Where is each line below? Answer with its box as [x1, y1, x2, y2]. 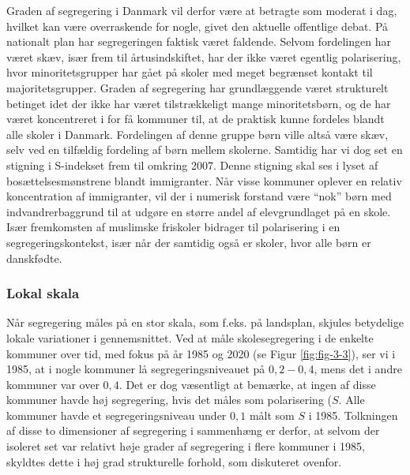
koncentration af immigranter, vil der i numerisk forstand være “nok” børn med [6, 188, 392, 204]
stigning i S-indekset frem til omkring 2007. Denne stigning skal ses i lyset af [6, 156, 378, 173]
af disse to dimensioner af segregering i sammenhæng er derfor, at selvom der [6, 422, 380, 439]
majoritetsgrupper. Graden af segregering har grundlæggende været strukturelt [6, 79, 389, 95]
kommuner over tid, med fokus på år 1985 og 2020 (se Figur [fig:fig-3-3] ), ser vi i [6, 345, 396, 361]
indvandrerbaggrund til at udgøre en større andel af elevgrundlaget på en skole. [6, 203, 391, 219]
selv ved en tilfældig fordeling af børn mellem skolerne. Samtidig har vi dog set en [6, 141, 403, 158]
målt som [249, 406, 295, 423]
